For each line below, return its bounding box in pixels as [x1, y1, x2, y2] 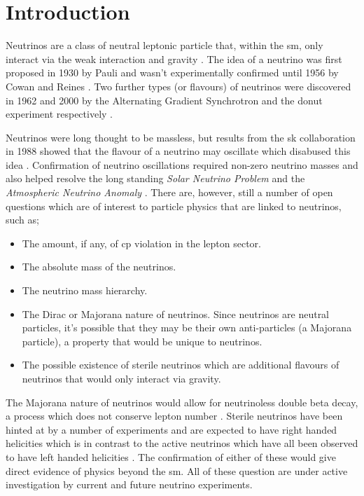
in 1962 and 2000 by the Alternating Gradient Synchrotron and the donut [6, 92, 323, 107]
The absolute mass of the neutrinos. [22, 259, 176, 274]
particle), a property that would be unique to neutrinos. [22, 333, 262, 348]
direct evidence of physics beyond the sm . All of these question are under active [6, 463, 348, 478]
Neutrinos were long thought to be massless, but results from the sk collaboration [6, 130, 356, 144]
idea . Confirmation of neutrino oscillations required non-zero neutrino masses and [6, 157, 358, 172]
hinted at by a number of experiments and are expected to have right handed [6, 422, 337, 436]
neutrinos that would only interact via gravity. [22, 371, 221, 385]
